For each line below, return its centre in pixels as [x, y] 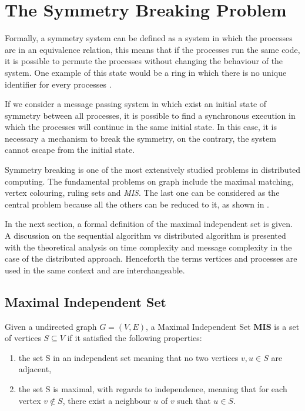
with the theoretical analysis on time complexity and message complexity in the [148, 247]
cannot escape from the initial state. [70, 150]
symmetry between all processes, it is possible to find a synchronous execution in [150, 115]
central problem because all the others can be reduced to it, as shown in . [137, 204]
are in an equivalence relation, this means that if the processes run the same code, [152, 49]
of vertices [23, 338]
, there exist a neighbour [107, 400]
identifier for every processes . [58, 84]
